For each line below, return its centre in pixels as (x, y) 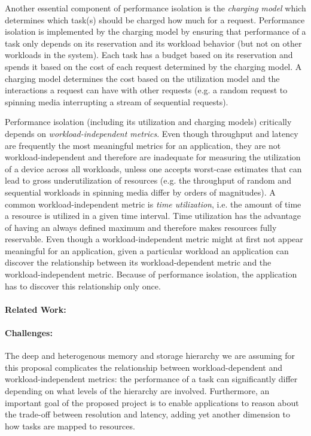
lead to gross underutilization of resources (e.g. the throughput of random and (148, 180)
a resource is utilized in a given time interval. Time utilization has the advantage (153, 216)
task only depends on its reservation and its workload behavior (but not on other (153, 43)
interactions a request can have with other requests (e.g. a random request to (146, 90)
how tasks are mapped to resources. (70, 426)
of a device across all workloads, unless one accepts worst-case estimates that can (153, 168)
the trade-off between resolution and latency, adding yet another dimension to (148, 414)
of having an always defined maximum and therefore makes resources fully (141, 227)
